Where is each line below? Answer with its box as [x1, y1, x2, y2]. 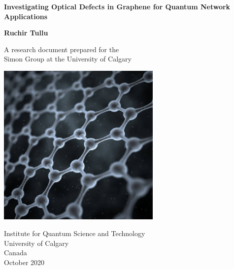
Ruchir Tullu [4, 28, 48, 38]
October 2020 [4, 257, 45, 267]
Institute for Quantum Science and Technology [4, 228, 145, 238]
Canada [4, 247, 27, 258]
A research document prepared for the [4, 44, 119, 54]
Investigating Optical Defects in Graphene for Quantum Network [4, 1, 231, 11]
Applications [4, 11, 48, 21]
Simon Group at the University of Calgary [4, 54, 132, 64]
